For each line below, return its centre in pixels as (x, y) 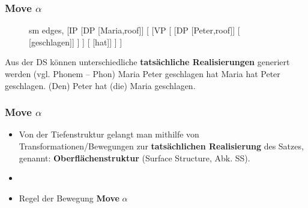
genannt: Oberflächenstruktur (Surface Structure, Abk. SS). (134, 157)
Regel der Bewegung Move (69, 198)
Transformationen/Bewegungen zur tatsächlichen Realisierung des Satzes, (161, 146)
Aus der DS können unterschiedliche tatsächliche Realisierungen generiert (147, 62)
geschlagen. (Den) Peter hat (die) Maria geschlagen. (100, 85)
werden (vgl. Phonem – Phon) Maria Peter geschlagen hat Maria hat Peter (143, 74)
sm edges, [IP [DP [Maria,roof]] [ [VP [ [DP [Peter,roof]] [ (134, 30)
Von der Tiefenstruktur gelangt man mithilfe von (109, 134)
